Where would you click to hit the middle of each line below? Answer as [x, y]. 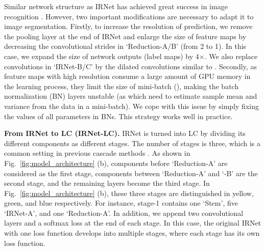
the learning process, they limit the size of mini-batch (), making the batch [122, 86]
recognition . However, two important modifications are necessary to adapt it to [129, 16]
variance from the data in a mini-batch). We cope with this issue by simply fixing [131, 106]
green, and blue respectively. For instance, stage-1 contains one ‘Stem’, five [121, 203]
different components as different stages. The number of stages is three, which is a [132, 143]
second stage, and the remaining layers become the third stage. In [107, 183]
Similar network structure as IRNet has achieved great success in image [116, 6]
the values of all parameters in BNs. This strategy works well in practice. [118, 116]
